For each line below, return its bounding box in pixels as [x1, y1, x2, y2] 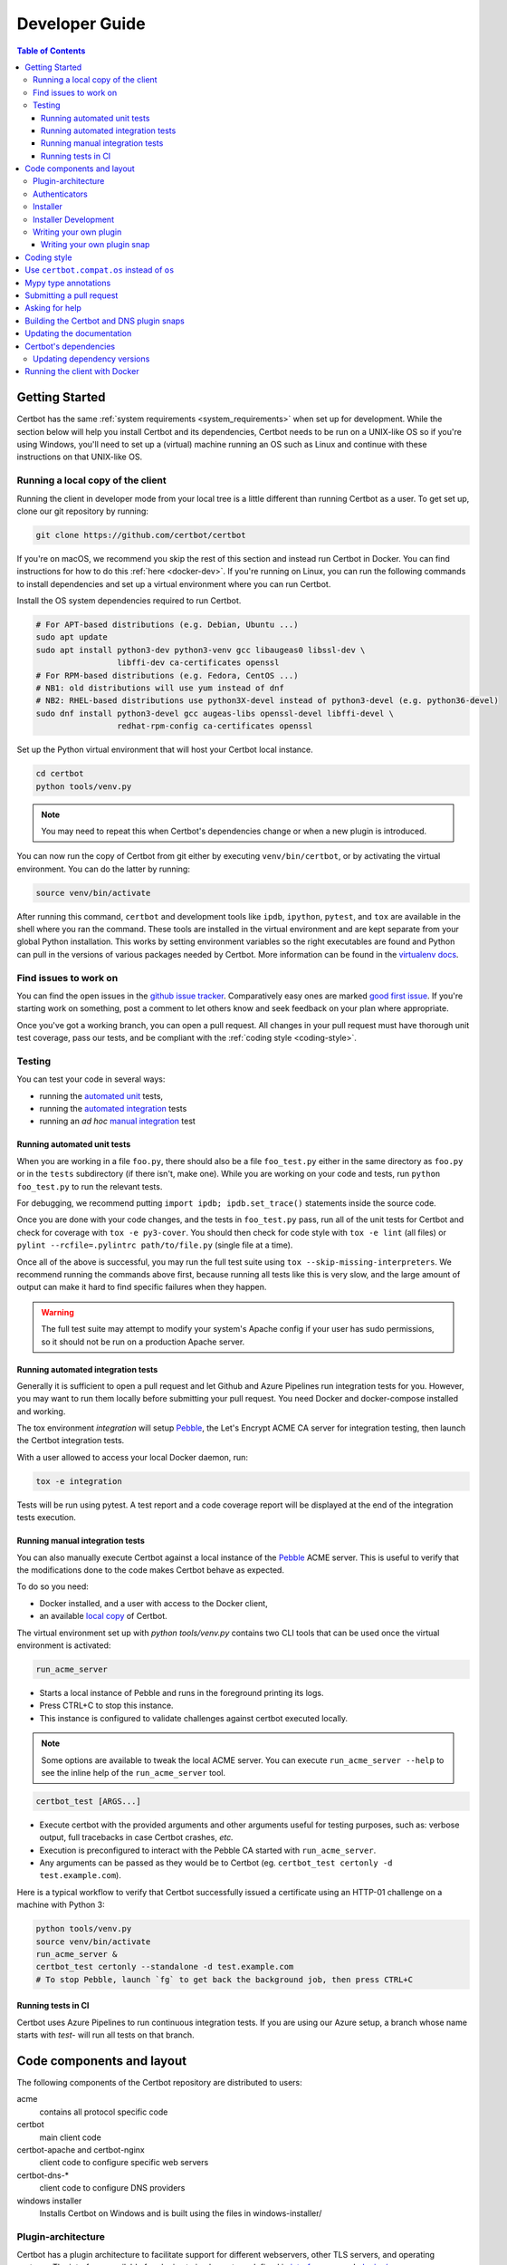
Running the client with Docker [24, 366, 139, 377]
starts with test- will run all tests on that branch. [16, 2029, 195, 2040]
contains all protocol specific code [39, 2106, 168, 2117]
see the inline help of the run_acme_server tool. [41, 1767, 226, 1778]
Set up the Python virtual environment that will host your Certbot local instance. [16, 744, 314, 756]
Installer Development [33, 214, 115, 225]
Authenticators [33, 188, 88, 199]
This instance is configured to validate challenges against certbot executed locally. [39, 1712, 349, 1723]
